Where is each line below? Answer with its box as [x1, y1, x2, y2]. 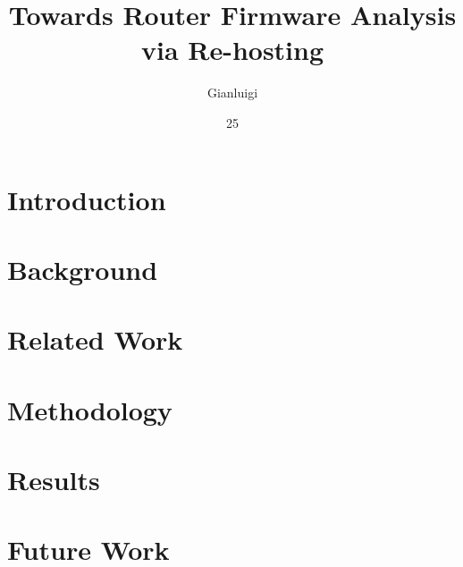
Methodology [7, 391, 173, 427]
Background [7, 250, 158, 287]
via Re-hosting [140, 31, 324, 68]
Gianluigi [206, 83, 258, 102]
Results [7, 461, 100, 497]
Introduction [7, 181, 166, 217]
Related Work [7, 321, 183, 358]
